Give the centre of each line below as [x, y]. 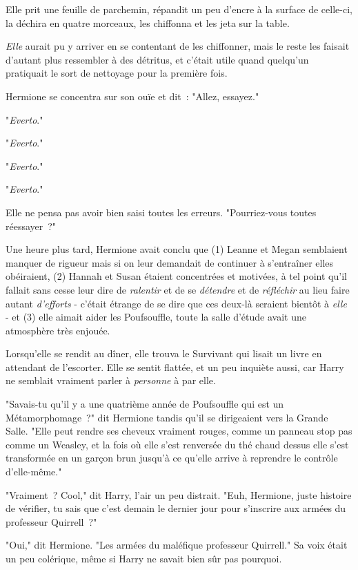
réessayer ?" [31, 226]
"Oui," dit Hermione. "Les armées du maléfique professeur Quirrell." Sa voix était [177, 545]
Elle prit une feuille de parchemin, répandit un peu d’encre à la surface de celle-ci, [179, 9]
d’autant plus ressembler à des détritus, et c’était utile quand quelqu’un [157, 59]
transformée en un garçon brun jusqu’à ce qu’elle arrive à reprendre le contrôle [172, 458]
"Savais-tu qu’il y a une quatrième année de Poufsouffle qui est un [145, 404]
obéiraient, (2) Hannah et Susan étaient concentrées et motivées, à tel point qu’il [176, 276]
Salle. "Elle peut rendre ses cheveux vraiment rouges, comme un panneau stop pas [179, 431]
